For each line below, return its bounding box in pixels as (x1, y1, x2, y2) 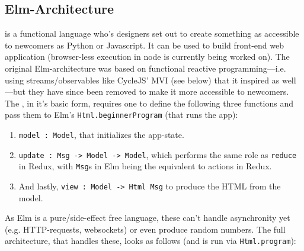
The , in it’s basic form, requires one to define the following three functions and (5, 96, 293, 109)
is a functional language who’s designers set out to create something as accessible (5, 27, 299, 40)
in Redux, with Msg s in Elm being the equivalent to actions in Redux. (18, 160, 272, 172)
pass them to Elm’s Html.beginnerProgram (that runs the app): (5, 108, 238, 121)
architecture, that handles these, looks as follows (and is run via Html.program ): (5, 234, 296, 247)
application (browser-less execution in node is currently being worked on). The (5, 50, 290, 63)
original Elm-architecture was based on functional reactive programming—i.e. (5, 62, 286, 74)
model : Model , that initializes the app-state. (18, 128, 184, 141)
